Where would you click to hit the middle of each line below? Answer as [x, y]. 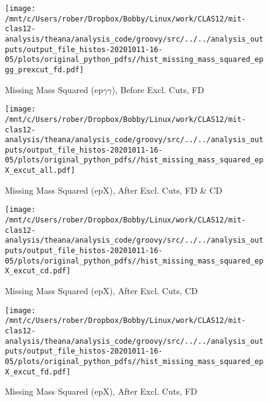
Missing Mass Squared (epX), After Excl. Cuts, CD [102, 290]
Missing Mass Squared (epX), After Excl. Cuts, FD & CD [114, 190]
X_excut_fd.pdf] [38, 372]
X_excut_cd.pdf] [38, 271]
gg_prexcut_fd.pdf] [44, 70]
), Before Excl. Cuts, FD [158, 89]
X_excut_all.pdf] [40, 171]
